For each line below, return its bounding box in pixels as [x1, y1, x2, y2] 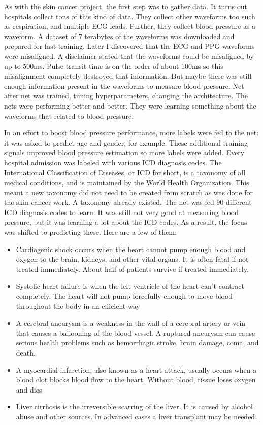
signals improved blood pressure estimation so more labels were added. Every [4, 147, 245, 158]
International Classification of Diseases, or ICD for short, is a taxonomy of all [4, 167, 246, 178]
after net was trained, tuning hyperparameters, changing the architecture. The [4, 90, 248, 101]
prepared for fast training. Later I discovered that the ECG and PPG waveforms [4, 41, 255, 51]
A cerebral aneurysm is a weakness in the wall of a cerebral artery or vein [16, 317, 246, 328]
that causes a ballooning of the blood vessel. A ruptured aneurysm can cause [16, 327, 255, 338]
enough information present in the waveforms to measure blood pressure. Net [4, 80, 244, 91]
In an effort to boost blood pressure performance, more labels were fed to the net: [4, 127, 259, 138]
